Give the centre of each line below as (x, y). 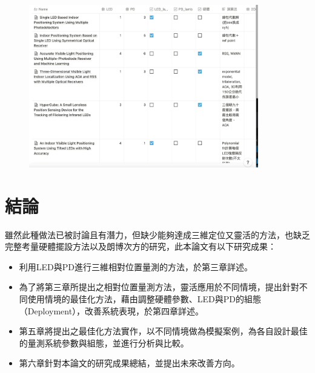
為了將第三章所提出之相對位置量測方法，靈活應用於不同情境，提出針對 (159, 287)
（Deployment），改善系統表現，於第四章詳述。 (111, 310)
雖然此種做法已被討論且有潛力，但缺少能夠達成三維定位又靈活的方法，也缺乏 (157, 234)
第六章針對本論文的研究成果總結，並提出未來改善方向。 (129, 363)
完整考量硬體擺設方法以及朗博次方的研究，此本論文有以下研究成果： (141, 246)
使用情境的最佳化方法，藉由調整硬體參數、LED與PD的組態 (144, 299)
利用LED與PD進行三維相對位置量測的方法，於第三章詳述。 (136, 266)
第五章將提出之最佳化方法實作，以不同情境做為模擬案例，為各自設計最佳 (163, 331)
